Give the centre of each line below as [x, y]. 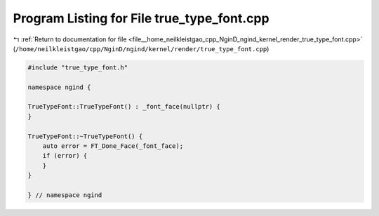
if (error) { [65, 156]
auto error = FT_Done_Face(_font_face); [113, 146]
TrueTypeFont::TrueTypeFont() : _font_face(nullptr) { [124, 107]
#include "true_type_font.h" [78, 67]
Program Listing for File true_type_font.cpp [141, 18]
